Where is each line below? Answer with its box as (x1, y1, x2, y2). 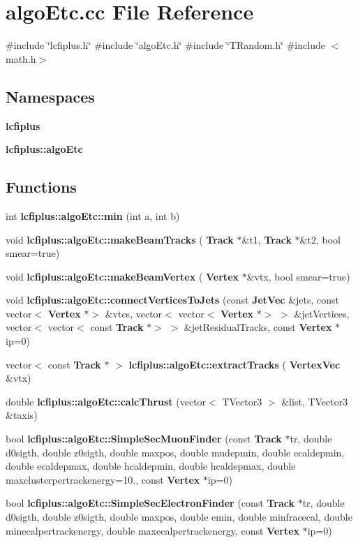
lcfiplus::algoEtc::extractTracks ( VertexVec (128, 357, 341, 371)
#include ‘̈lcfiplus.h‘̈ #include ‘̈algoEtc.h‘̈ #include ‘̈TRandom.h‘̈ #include (6, 38, 325, 52)
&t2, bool (299, 232, 341, 246)
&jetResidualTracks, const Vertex (184, 320, 332, 334)
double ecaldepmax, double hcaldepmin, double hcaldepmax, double (6, 459, 296, 473)
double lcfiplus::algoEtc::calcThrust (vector (6, 394, 207, 408)
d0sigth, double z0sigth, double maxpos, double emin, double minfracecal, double (6, 509, 352, 523)
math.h (6, 51, 36, 66)
